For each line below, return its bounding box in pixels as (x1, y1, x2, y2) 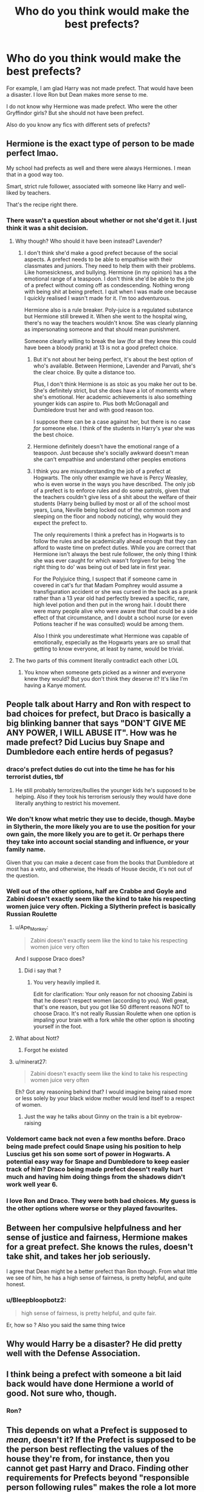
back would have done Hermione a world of (6, 1378, 174, 1389)
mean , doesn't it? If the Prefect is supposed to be (6, 1435, 196, 1445)
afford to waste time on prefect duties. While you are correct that (33, 544, 196, 551)
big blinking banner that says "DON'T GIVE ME (6, 718, 186, 728)
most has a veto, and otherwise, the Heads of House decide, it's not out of (6, 865, 192, 873)
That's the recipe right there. (6, 201, 78, 208)
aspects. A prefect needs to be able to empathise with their (24, 256, 172, 263)
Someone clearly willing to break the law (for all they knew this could (24, 338, 197, 345)
